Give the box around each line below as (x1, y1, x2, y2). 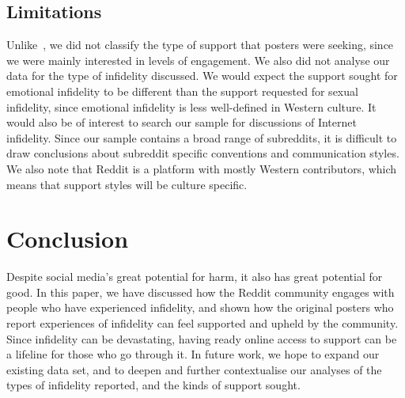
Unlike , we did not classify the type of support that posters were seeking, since (6, 36, 394, 53)
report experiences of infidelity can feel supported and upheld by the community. (6, 315, 399, 332)
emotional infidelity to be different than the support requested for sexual (6, 82, 358, 99)
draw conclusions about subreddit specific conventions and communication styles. (6, 145, 399, 161)
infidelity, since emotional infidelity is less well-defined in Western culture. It (6, 98, 377, 115)
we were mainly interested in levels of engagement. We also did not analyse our (6, 51, 390, 68)
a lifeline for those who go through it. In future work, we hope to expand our (6, 346, 380, 362)
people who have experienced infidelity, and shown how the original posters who (6, 299, 394, 316)
